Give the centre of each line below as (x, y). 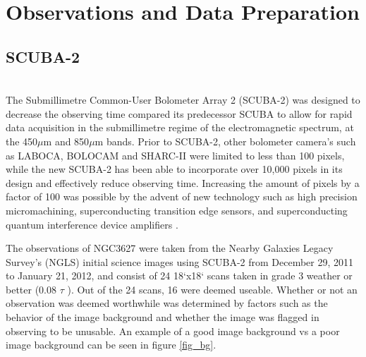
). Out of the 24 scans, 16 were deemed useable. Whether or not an (212, 289)
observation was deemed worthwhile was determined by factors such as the (167, 303)
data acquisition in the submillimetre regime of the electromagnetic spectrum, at (180, 127)
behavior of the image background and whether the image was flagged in (163, 317)
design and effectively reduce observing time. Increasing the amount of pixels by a (183, 182)
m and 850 (66, 141)
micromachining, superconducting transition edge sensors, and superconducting (177, 210)
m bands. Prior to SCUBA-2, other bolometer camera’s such (225, 141)
